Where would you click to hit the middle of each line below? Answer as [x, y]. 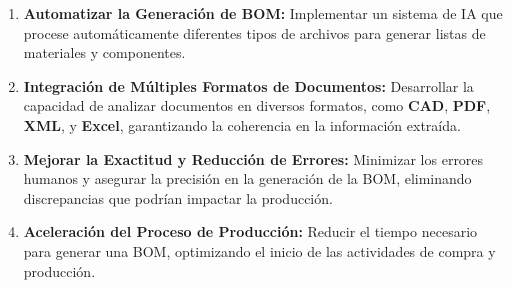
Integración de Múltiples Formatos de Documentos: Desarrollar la [248, 85]
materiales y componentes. [104, 52]
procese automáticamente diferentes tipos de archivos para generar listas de [254, 32]
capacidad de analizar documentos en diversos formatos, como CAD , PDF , [257, 105]
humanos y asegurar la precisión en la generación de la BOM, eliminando [247, 178]
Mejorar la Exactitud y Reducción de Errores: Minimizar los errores [253, 158]
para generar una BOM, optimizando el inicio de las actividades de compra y [259, 250]
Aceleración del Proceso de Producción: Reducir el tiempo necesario [250, 231]
